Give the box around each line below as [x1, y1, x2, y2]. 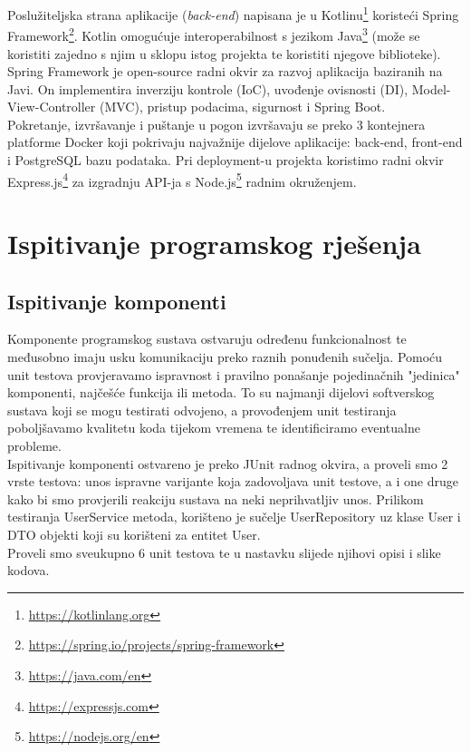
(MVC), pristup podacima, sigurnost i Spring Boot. [99, 97, 386, 116]
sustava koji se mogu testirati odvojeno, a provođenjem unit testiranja [7, 400, 397, 419]
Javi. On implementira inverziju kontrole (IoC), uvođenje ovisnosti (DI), [7, 79, 409, 98]
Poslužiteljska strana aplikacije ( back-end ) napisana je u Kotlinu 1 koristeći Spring [7, 3, 459, 24]
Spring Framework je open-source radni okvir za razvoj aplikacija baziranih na [7, 62, 443, 81]
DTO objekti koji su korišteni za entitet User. [7, 525, 261, 544]
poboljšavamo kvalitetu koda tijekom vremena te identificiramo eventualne [7, 418, 420, 437]
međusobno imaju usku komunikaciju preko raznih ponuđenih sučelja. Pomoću [7, 347, 443, 366]
